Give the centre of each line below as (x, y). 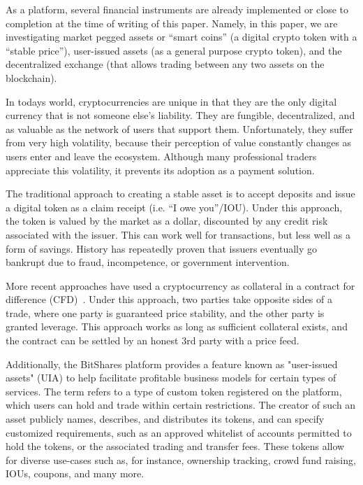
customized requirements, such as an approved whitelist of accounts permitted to (179, 432)
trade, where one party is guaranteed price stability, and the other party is (165, 312)
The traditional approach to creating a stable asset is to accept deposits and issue (180, 194)
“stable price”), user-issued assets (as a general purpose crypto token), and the (174, 50)
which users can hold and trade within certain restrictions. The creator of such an (181, 405)
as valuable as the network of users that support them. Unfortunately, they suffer (179, 128)
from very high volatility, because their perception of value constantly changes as (179, 142)
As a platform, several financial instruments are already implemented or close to (177, 9)
